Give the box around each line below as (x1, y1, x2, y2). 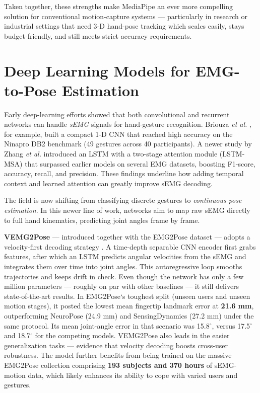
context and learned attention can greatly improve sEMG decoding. (4, 178, 213, 188)
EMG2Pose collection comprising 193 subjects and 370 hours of (4, 359, 213, 370)
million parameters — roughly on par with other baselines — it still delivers (4, 281, 239, 291)
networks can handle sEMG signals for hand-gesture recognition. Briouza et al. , (4, 119, 251, 129)
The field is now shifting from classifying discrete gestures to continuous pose (4, 195, 242, 205)
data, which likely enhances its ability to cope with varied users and (28, 369, 238, 380)
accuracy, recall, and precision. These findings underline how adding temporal (4, 168, 244, 179)
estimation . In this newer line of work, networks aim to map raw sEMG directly (4, 205, 250, 215)
